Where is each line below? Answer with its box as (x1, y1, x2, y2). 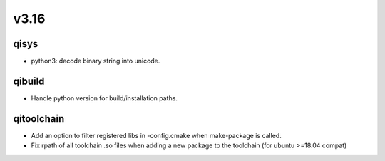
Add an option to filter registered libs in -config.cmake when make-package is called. (31, 131, 282, 140)
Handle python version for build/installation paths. (31, 93, 178, 103)
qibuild (13, 75, 45, 87)
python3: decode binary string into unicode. (31, 57, 160, 66)
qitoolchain (13, 113, 65, 125)
